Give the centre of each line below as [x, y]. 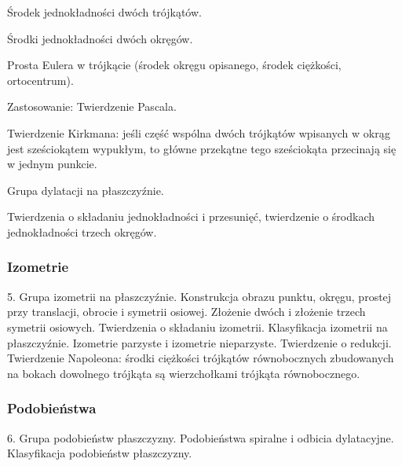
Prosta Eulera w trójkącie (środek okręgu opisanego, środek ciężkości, [174, 65]
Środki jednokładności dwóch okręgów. [100, 38]
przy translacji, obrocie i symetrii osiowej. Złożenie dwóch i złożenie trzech [186, 312]
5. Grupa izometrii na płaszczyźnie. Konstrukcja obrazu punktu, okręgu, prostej [199, 296]
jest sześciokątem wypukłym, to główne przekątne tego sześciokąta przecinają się [202, 148]
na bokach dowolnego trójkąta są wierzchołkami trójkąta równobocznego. [184, 373]
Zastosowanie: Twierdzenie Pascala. [92, 106]
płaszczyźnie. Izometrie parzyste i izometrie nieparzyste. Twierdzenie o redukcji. [199, 342]
